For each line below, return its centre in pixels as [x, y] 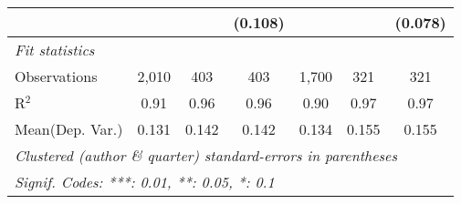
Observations [56, 76]
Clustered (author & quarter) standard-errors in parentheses [206, 155]
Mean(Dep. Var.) [69, 129]
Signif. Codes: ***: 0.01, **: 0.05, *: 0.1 [145, 182]
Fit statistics [55, 50]
